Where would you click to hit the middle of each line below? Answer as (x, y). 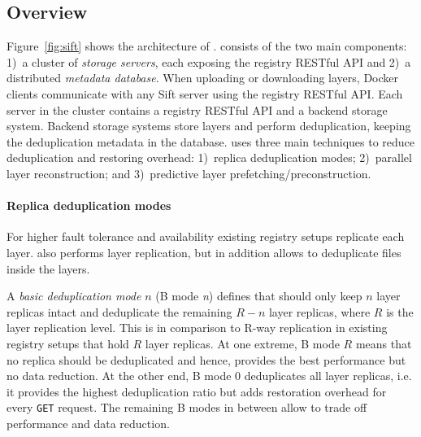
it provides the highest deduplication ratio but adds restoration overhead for (197, 391)
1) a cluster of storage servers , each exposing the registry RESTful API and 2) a (209, 61)
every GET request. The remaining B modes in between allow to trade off (187, 407)
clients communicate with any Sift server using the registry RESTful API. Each (205, 93)
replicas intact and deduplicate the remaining (119, 311)
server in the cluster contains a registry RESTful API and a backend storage (197, 109)
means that (384, 343)
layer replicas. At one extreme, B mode (242, 343)
